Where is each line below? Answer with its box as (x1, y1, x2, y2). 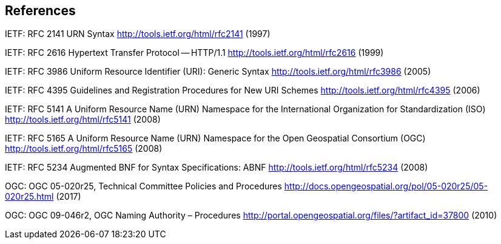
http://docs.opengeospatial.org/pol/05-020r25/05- (284, 181, 488, 192)
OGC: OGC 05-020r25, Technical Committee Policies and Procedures (5, 181, 282, 192)
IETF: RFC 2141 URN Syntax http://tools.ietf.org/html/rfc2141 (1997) (5, 29, 271, 39)
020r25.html (5, 191, 54, 202)
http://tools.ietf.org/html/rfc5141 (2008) (5, 114, 161, 125)
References (5, 3, 76, 18)
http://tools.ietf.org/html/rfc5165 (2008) (5, 143, 163, 154)
